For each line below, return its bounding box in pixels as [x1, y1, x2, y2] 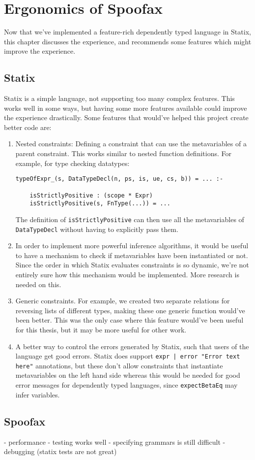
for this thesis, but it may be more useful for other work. [15, 324, 187, 334]
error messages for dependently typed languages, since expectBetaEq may [15, 380, 238, 390]
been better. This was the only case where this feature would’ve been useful [15, 315, 244, 325]
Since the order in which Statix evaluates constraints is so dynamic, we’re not [15, 260, 249, 270]
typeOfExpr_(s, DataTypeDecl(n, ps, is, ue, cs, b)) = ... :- [15, 175, 224, 183]
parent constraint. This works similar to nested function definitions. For [15, 148, 231, 159]
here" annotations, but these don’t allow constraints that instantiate [15, 360, 223, 370]
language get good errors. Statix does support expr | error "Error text [15, 351, 240, 361]
